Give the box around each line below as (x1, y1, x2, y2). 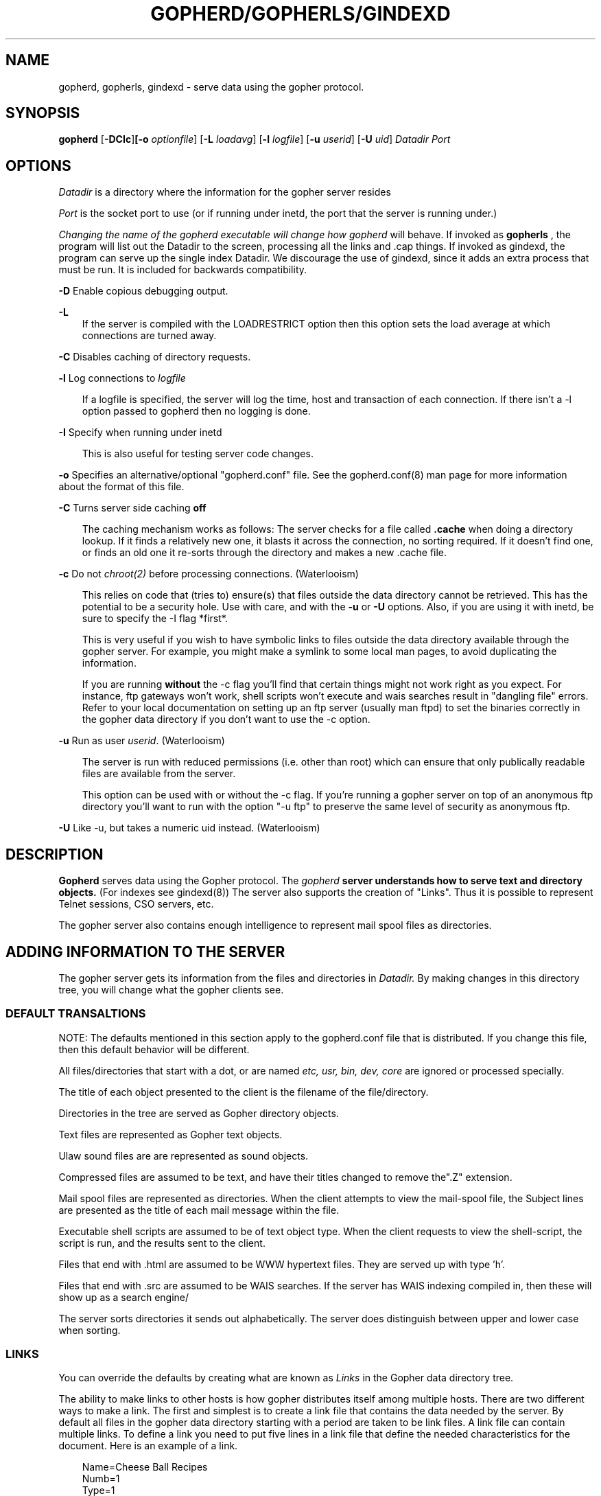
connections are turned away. (82, 330, 217, 342)
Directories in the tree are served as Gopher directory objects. (58, 1107, 339, 1119)
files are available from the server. (82, 768, 236, 780)
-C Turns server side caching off (58, 502, 207, 514)
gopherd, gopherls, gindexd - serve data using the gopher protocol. (58, 80, 364, 93)
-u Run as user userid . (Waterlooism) (58, 735, 225, 747)
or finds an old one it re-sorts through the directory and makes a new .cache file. (82, 546, 447, 559)
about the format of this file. (58, 481, 185, 493)
